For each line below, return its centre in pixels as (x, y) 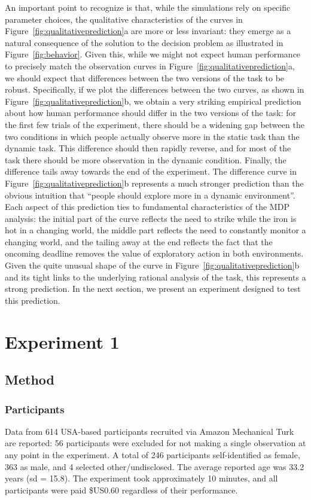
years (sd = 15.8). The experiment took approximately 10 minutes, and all (141, 478)
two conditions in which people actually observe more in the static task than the (152, 136)
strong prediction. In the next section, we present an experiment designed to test (153, 289)
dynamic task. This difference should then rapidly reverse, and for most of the (148, 148)
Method (30, 379)
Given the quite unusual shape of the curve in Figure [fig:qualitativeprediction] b (152, 265)
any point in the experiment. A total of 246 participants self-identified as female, (153, 455)
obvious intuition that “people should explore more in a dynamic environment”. (150, 195)
